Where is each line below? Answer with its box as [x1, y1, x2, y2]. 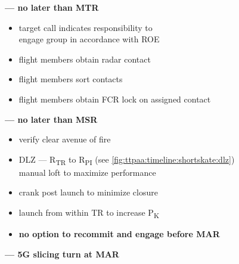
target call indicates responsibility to [18, 21, 153, 33]
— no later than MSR [5, 113, 98, 125]
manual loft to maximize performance [18, 166, 156, 178]
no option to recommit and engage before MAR [18, 228, 220, 240]
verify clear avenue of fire [18, 133, 111, 145]
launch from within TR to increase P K [18, 206, 159, 220]
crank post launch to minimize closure [18, 186, 158, 198]
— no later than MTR [5, 1, 99, 13]
